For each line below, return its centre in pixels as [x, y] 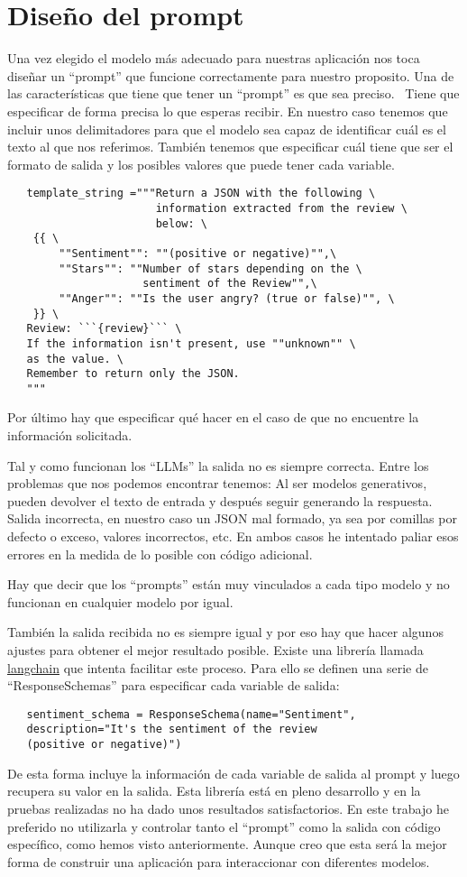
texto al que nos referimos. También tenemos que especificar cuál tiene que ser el [230, 147]
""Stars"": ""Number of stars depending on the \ [211, 268]
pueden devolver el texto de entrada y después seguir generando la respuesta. [220, 500]
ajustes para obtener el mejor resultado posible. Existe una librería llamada [215, 650]
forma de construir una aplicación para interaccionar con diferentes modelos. [219, 861]
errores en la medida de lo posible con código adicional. [160, 554]
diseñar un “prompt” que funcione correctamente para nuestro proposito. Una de [231, 75]
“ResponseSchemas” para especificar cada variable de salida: [174, 685]
